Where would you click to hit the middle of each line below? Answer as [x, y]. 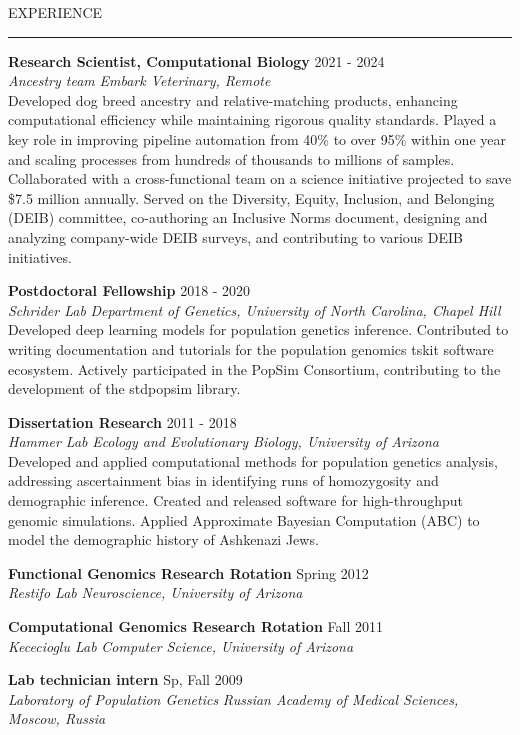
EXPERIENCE [55, 12]
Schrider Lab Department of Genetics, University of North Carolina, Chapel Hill [254, 309]
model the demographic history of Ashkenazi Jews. [163, 539]
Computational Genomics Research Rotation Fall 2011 [195, 626]
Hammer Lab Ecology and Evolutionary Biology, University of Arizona [224, 441]
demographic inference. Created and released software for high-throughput [236, 500]
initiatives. [40, 256]
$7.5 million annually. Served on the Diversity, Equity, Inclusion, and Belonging [251, 197]
